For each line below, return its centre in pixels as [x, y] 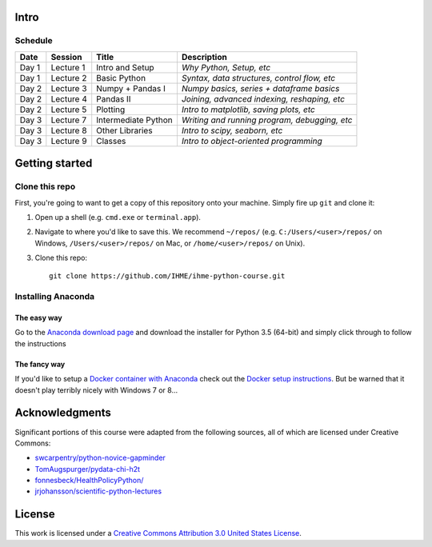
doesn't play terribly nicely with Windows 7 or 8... [96, 390]
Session [66, 57]
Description [204, 57]
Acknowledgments [63, 413]
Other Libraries [124, 130]
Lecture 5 [69, 110]
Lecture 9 [69, 141]
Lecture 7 [69, 120]
